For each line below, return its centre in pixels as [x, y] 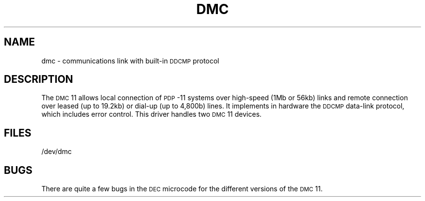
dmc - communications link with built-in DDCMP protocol [130, 61]
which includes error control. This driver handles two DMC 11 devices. [152, 114]
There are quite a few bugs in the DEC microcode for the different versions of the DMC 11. [182, 189]
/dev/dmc [57, 152]
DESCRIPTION [39, 79]
